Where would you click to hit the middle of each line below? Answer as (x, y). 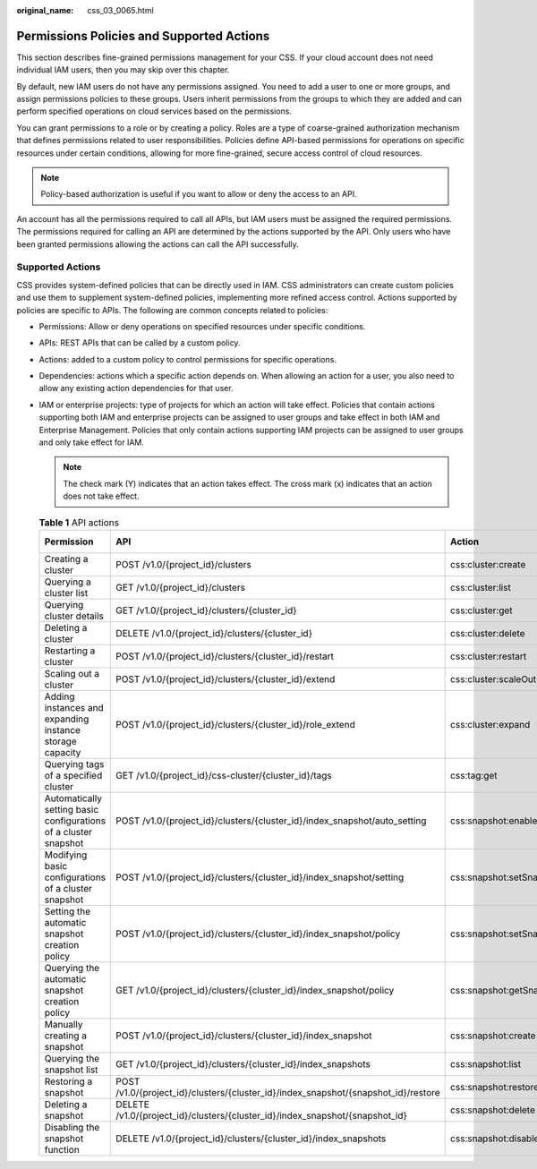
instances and (74, 707)
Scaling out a (72, 673)
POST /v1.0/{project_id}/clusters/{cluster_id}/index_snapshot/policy (258, 934)
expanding (67, 719)
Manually (64, 1024)
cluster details (74, 616)
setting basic (72, 809)
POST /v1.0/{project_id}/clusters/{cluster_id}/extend (226, 678)
